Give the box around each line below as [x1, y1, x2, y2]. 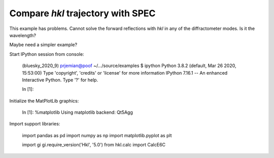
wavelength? [9, 32, 37, 38]
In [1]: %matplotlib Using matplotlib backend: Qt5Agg [22, 109, 133, 115]
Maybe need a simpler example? [9, 42, 78, 48]
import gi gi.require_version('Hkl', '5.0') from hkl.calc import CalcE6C [22, 142, 166, 148]
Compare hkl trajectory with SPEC [9, 8, 156, 19]
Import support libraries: [9, 121, 60, 127]
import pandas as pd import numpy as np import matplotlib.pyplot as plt [22, 132, 172, 138]
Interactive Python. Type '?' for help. [22, 77, 98, 83]
